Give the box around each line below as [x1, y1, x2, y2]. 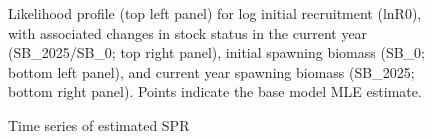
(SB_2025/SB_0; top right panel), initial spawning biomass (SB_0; [8, 42, 426, 63]
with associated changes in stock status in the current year [8, 22, 368, 43]
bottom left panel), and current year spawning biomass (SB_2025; [8, 61, 415, 82]
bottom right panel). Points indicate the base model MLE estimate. [8, 81, 422, 102]
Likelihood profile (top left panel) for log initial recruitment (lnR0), [8, 3, 422, 23]
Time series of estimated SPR [8, 114, 190, 135]
